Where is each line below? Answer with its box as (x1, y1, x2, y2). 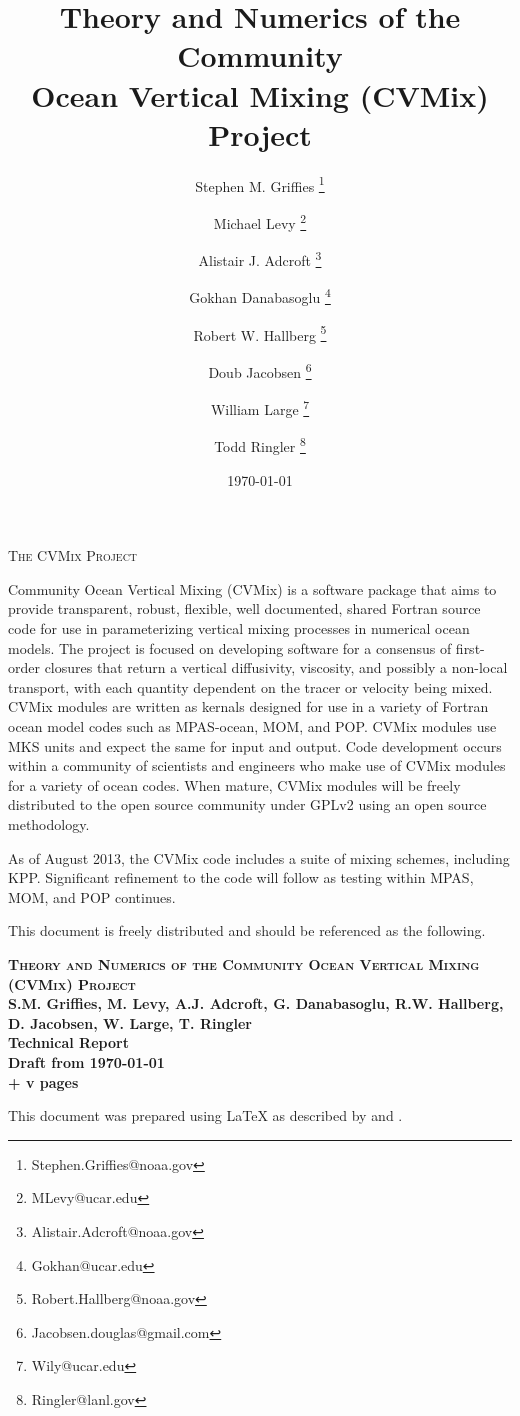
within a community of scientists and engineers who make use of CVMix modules (8, 755, 506, 776)
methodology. (8, 814, 90, 834)
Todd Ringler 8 (214, 433, 306, 457)
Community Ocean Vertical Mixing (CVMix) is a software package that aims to (8, 578, 497, 599)
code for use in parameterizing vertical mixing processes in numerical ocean (8, 618, 470, 639)
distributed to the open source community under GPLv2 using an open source (8, 794, 487, 815)
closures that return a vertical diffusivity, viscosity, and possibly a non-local (44, 657, 508, 678)
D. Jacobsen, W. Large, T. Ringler (8, 1012, 252, 1033)
